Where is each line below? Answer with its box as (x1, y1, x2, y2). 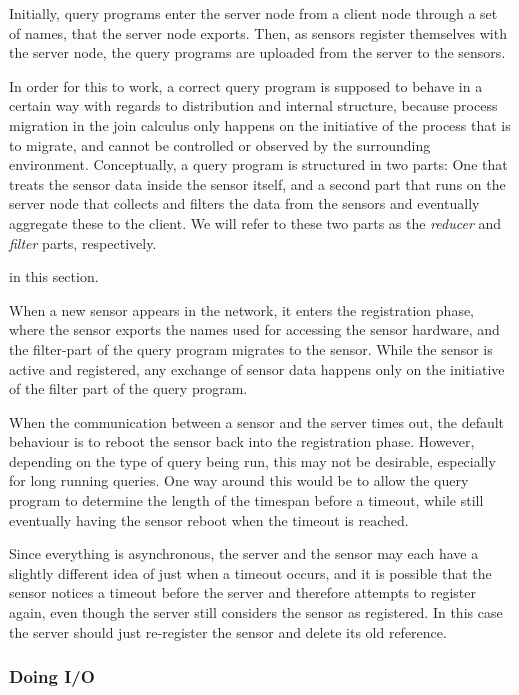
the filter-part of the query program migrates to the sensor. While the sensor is (9, 338, 493, 359)
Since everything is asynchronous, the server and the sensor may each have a (9, 543, 479, 564)
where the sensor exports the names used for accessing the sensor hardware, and (9, 319, 500, 340)
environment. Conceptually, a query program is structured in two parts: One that (9, 154, 508, 175)
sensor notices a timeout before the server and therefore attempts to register (9, 582, 476, 603)
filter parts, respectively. (9, 232, 157, 253)
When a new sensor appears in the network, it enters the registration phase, (9, 299, 475, 320)
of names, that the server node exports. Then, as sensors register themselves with (9, 22, 507, 43)
